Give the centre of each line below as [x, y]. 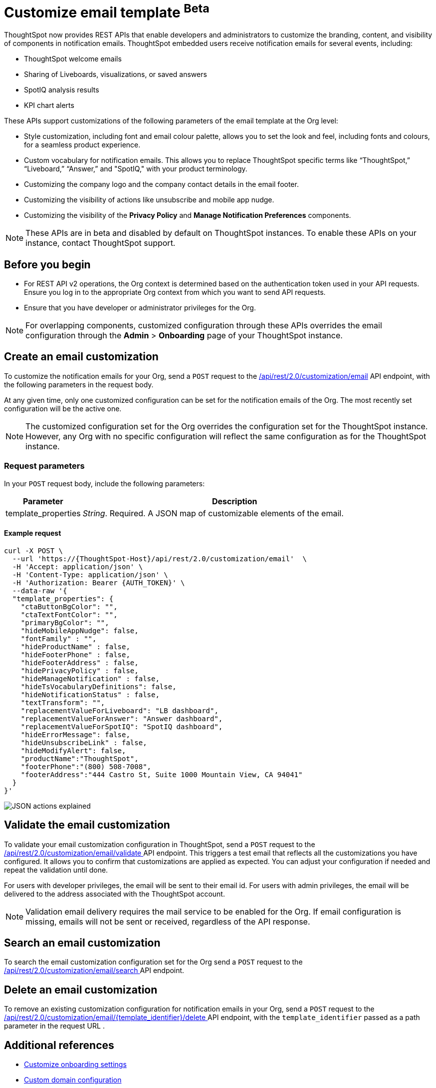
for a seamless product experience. [82, 145]
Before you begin [47, 264]
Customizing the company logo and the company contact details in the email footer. [161, 184]
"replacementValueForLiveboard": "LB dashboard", [119, 710]
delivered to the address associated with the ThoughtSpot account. [114, 894]
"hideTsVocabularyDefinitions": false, [99, 686]
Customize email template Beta [107, 11]
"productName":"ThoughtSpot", [80, 758]
